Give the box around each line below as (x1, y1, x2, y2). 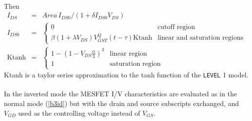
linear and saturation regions (157, 34, 243, 42)
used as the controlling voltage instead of (18, 107, 141, 118)
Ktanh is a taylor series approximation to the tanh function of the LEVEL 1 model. (4, 70, 249, 80)
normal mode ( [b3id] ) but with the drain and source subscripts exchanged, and (4, 98, 239, 108)
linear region (109, 50, 147, 57)
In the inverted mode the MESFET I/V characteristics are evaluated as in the (4, 89, 237, 99)
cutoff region (157, 23, 195, 30)
